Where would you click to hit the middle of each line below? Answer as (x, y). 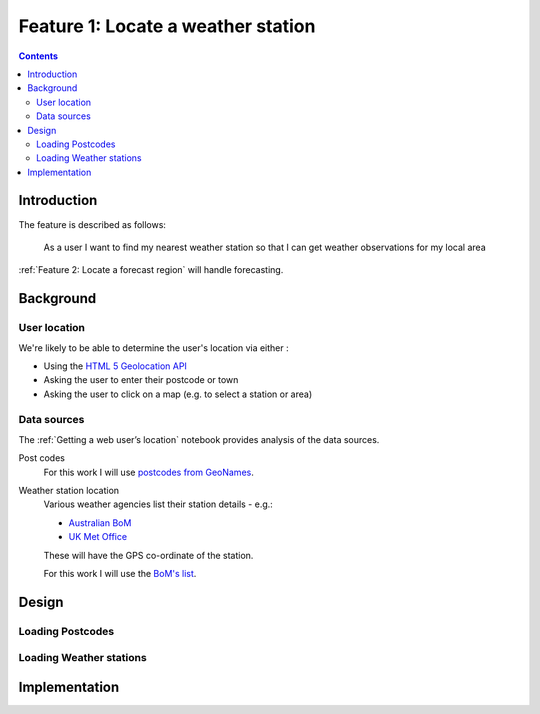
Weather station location (69, 490)
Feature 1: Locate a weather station (167, 26)
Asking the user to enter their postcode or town (141, 380)
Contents (38, 56)
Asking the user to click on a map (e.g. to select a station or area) (178, 394)
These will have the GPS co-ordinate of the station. (148, 555)
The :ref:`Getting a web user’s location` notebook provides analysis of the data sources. (199, 439)
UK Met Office (98, 537)
